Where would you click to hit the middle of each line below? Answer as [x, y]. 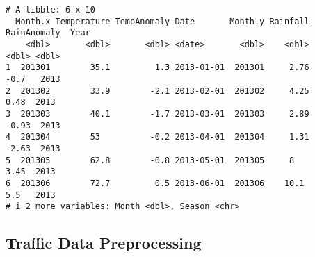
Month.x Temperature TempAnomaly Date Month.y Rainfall [162, 21]
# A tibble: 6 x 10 [50, 10]
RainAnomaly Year [48, 33]
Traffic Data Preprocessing [104, 243]
